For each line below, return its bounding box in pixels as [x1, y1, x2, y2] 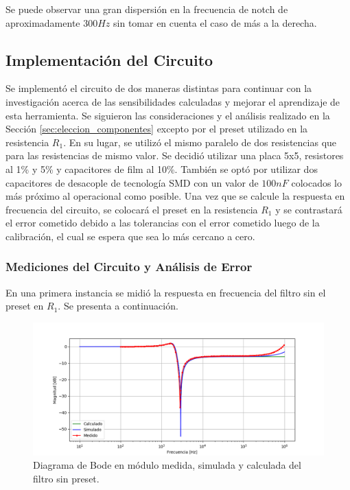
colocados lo [291, 175, 342, 189]
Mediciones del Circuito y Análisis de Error [5, 258, 253, 275]
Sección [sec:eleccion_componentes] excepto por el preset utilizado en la [5, 121, 308, 136]
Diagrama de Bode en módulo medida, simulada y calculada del [33, 458, 301, 472]
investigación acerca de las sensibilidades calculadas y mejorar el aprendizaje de [5, 94, 340, 108]
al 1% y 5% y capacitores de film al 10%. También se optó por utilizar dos [5, 161, 318, 176]
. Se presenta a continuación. [58, 299, 178, 313]
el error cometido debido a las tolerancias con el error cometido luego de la [5, 215, 320, 230]
